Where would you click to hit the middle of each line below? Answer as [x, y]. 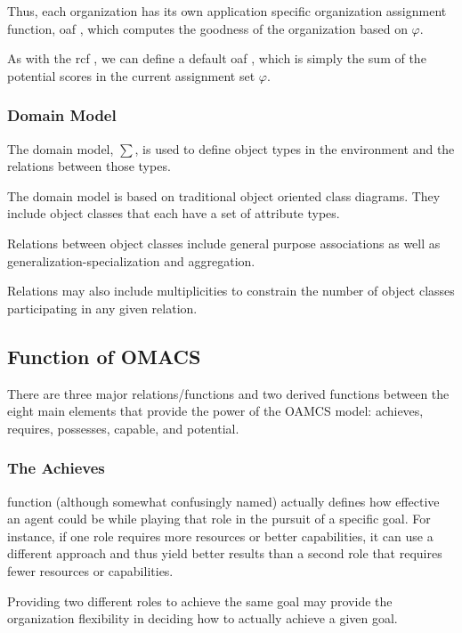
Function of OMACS [104, 356]
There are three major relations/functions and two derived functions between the [228, 393]
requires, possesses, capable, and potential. [123, 428]
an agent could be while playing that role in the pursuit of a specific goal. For [219, 519]
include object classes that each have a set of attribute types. [174, 213]
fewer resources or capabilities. [90, 570]
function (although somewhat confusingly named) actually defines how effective [223, 501]
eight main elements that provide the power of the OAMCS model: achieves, [215, 411]
